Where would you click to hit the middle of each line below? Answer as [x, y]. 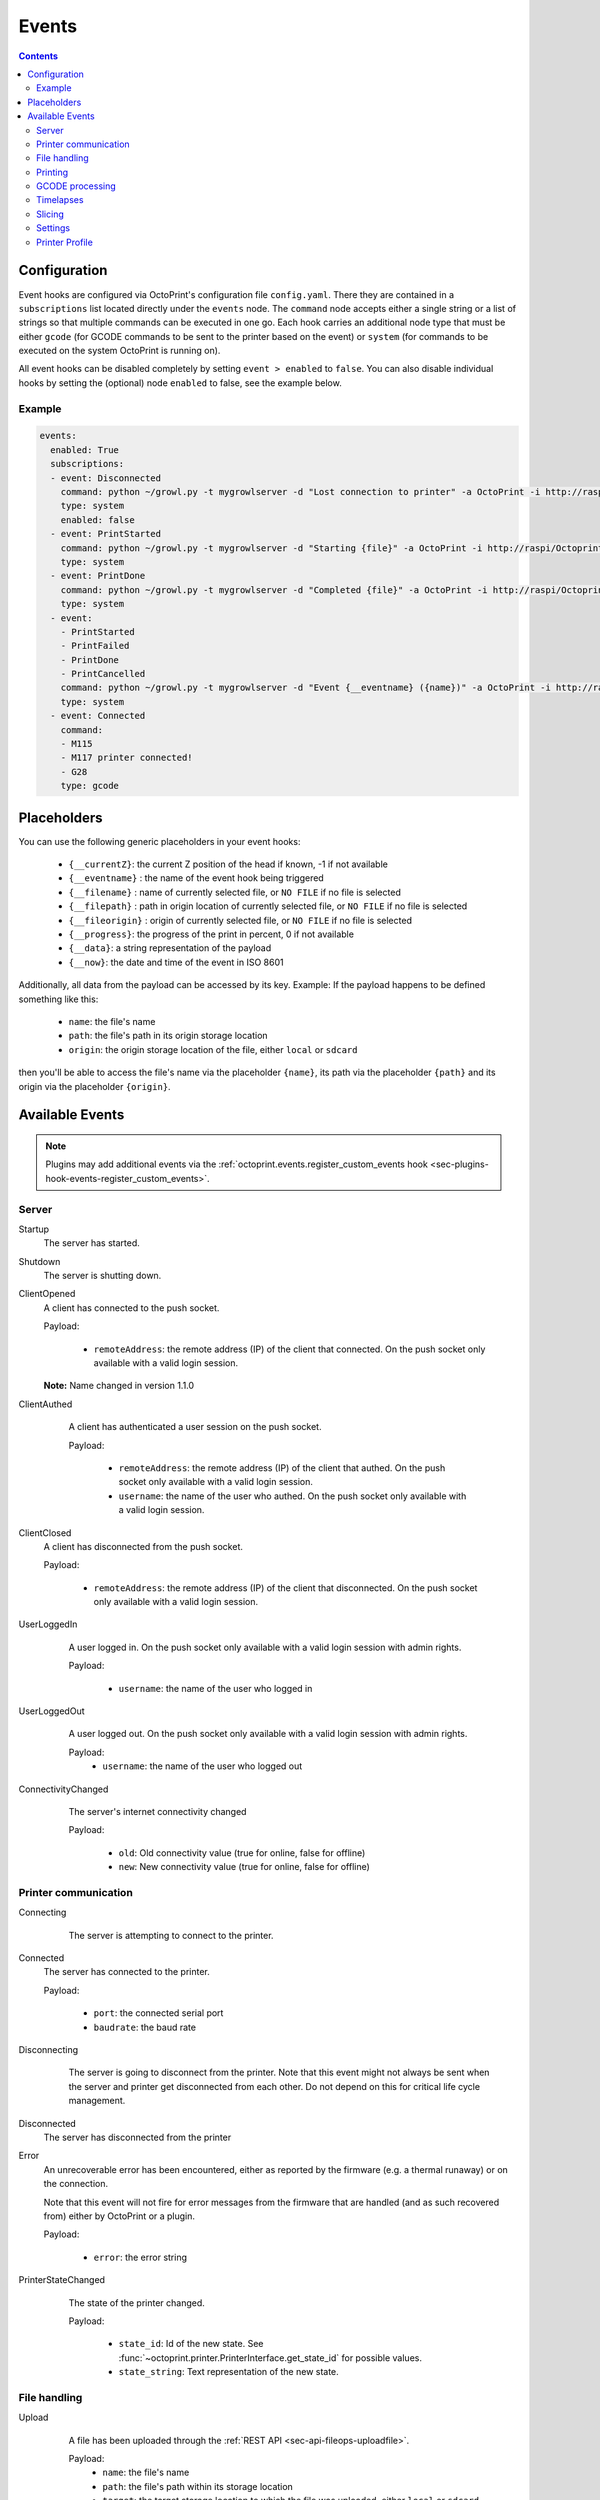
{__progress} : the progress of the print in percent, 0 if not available [211, 934]
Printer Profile [65, 242]
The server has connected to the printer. [126, 1972]
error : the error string [140, 2257]
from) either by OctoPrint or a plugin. [119, 2216]
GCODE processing [76, 186]
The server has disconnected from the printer [137, 2137]
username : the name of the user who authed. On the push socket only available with [292, 1496]
